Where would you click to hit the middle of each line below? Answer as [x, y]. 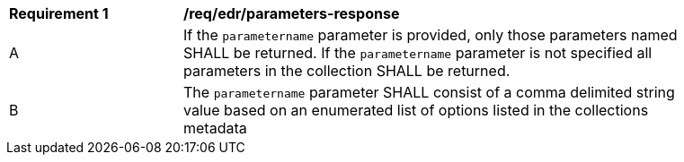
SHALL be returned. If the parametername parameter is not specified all [418, 53]
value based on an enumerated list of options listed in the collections [416, 110]
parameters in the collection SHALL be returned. [347, 71]
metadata [215, 128]
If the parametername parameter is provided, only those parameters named [431, 35]
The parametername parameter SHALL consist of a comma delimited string [429, 92]
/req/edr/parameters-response [292, 13]
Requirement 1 [59, 13]
